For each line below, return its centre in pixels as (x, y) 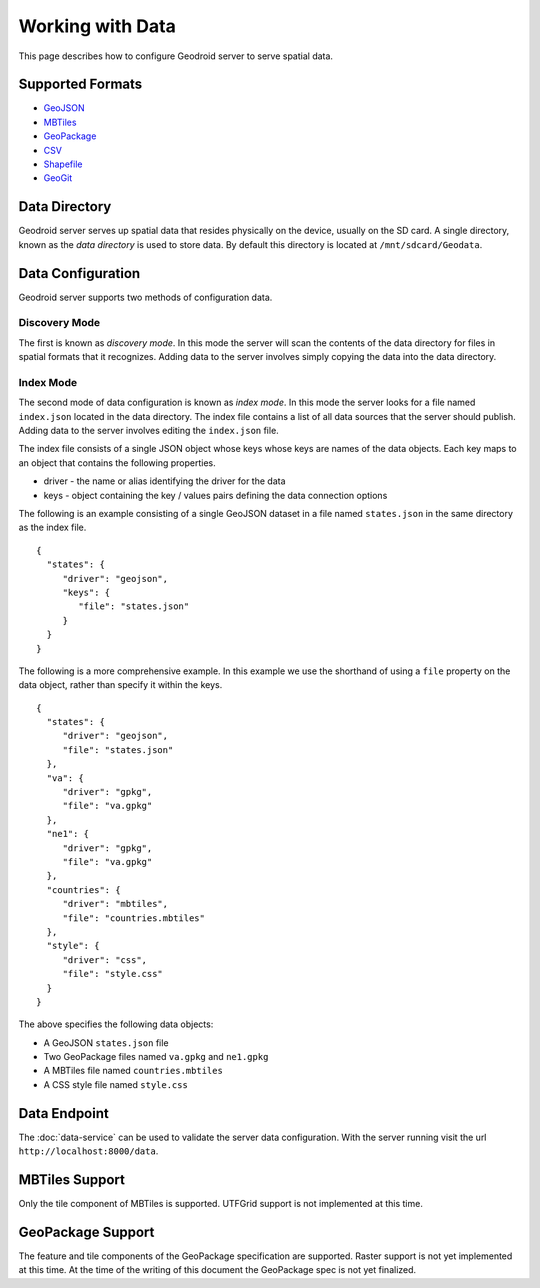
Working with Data (97, 26)
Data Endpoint (63, 1113)
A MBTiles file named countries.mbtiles (133, 1071)
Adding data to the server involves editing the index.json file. (148, 431)
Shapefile (63, 164)
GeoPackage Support (86, 1231)
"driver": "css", (105, 959)
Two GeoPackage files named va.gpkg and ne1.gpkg (156, 1057)
